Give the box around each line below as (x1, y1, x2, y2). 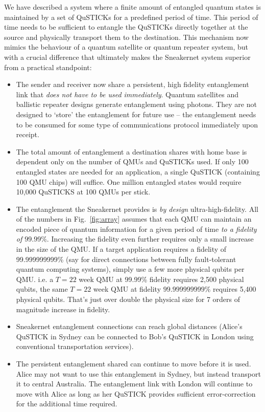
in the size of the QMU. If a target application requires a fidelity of (16, 244, 227, 254)
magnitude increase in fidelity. (16, 303, 110, 314)
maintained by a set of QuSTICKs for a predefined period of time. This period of (4, 11, 258, 22)
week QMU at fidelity (93, 284, 161, 294)
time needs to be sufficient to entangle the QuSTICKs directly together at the (4, 21, 248, 32)
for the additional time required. (16, 398, 117, 409)
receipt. (16, 129, 39, 140)
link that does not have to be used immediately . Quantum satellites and (16, 89, 238, 99)
